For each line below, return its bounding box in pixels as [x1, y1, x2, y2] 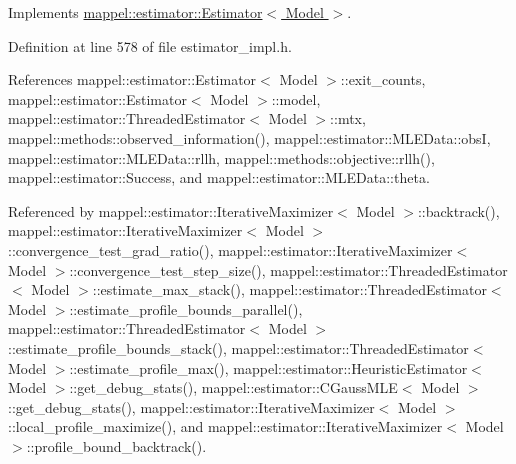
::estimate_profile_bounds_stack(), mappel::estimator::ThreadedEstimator [8, 337, 469, 358]
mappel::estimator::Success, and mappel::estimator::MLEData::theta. [8, 167, 430, 188]
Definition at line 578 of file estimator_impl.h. [8, 35, 292, 56]
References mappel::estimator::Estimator [8, 69, 257, 90]
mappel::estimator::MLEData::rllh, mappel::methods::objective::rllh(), [8, 147, 435, 168]
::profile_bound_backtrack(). [26, 435, 207, 456]
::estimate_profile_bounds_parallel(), [69, 298, 303, 319]
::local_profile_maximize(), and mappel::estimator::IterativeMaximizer [8, 416, 443, 437]
